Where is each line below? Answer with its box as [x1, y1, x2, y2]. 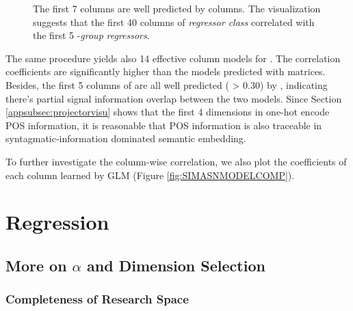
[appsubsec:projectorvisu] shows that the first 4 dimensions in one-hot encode [5, 105, 330, 119]
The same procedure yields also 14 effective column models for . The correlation [5, 51, 341, 65]
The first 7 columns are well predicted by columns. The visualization [33, 1, 321, 15]
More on [5, 254, 67, 275]
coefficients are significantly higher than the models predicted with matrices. [5, 64, 326, 79]
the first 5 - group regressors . [33, 28, 150, 42]
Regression [5, 208, 109, 236]
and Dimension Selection [87, 254, 265, 275]
